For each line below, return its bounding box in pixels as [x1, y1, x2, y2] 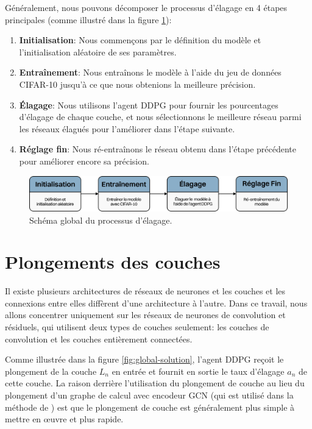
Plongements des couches [5, 249, 221, 274]
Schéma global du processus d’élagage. [29, 213, 172, 226]
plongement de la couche [5, 364, 97, 377]
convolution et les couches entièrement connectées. [5, 332, 193, 345]
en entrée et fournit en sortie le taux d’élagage [112, 364, 285, 377]
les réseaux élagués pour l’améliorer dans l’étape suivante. [19, 122, 235, 135]
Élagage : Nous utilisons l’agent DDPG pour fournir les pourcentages [19, 98, 278, 111]
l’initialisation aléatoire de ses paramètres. [19, 45, 177, 58]
